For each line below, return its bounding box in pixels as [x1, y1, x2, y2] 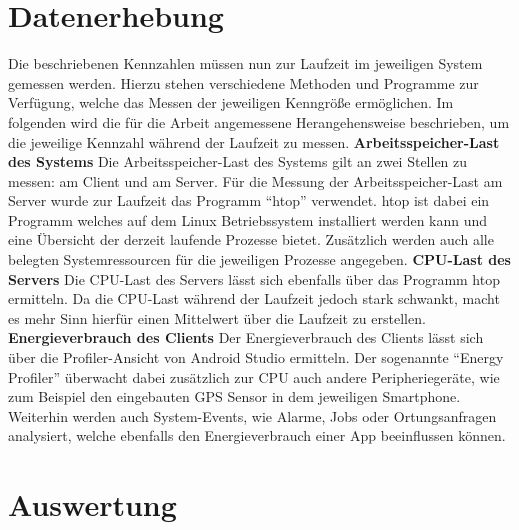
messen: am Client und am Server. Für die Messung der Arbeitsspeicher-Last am [8, 170, 503, 191]
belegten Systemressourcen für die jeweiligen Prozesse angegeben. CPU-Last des [8, 249, 511, 270]
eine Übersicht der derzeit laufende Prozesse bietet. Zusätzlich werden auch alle [8, 229, 494, 250]
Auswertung [8, 484, 177, 525]
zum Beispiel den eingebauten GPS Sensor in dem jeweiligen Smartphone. [8, 386, 461, 407]
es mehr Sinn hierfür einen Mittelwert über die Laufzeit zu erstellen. [8, 307, 426, 328]
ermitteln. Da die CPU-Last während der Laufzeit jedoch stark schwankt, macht [8, 288, 500, 309]
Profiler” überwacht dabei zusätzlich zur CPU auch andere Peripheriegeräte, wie [8, 366, 500, 387]
